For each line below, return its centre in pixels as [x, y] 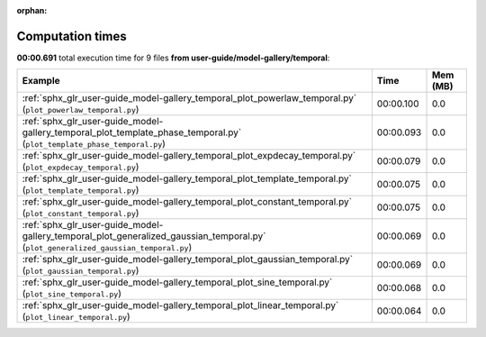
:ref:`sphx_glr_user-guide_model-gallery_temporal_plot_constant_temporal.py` [187, 202]
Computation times [72, 36]
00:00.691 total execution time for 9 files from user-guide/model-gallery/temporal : [173, 58]
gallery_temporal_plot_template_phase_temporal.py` [132, 132]
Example [41, 81]
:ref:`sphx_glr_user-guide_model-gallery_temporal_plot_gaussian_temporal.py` [188, 260]
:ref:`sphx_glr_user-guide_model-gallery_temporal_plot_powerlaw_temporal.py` [189, 98]
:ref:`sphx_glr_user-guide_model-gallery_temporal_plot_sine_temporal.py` [177, 282]
